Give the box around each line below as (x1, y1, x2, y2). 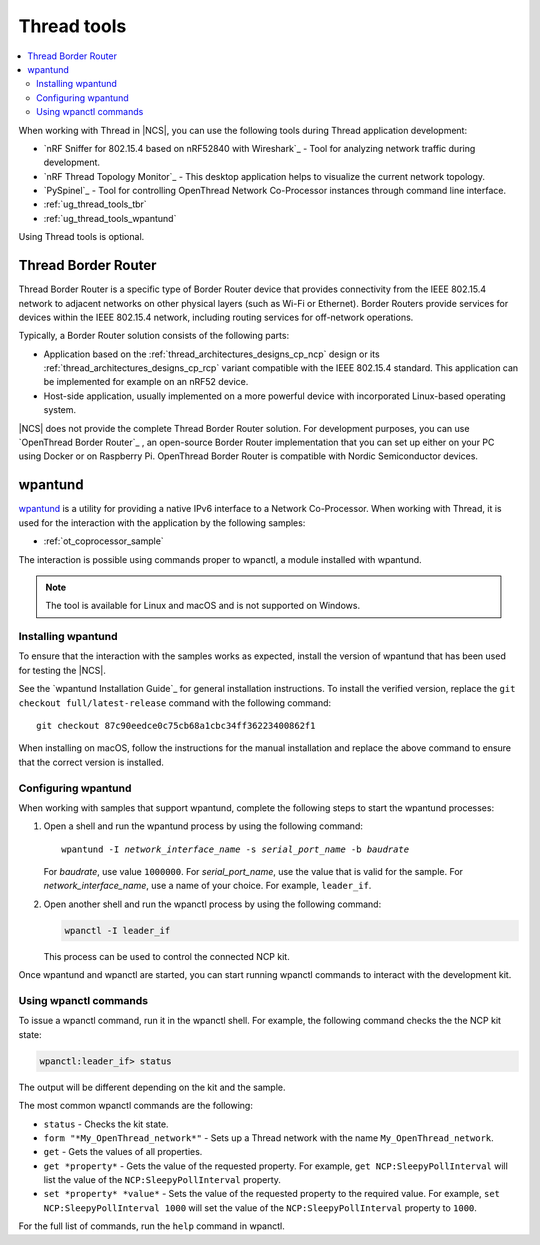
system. (43, 404, 77, 416)
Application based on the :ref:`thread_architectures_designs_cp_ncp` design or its (43, 348, 380, 360)
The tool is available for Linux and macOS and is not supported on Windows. (45, 600, 360, 612)
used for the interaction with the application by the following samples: (18, 516, 306, 529)
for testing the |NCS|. (18, 664, 107, 676)
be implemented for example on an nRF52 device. (43, 376, 249, 388)
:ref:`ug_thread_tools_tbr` (43, 198, 147, 210)
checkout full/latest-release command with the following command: (18, 696, 332, 709)
